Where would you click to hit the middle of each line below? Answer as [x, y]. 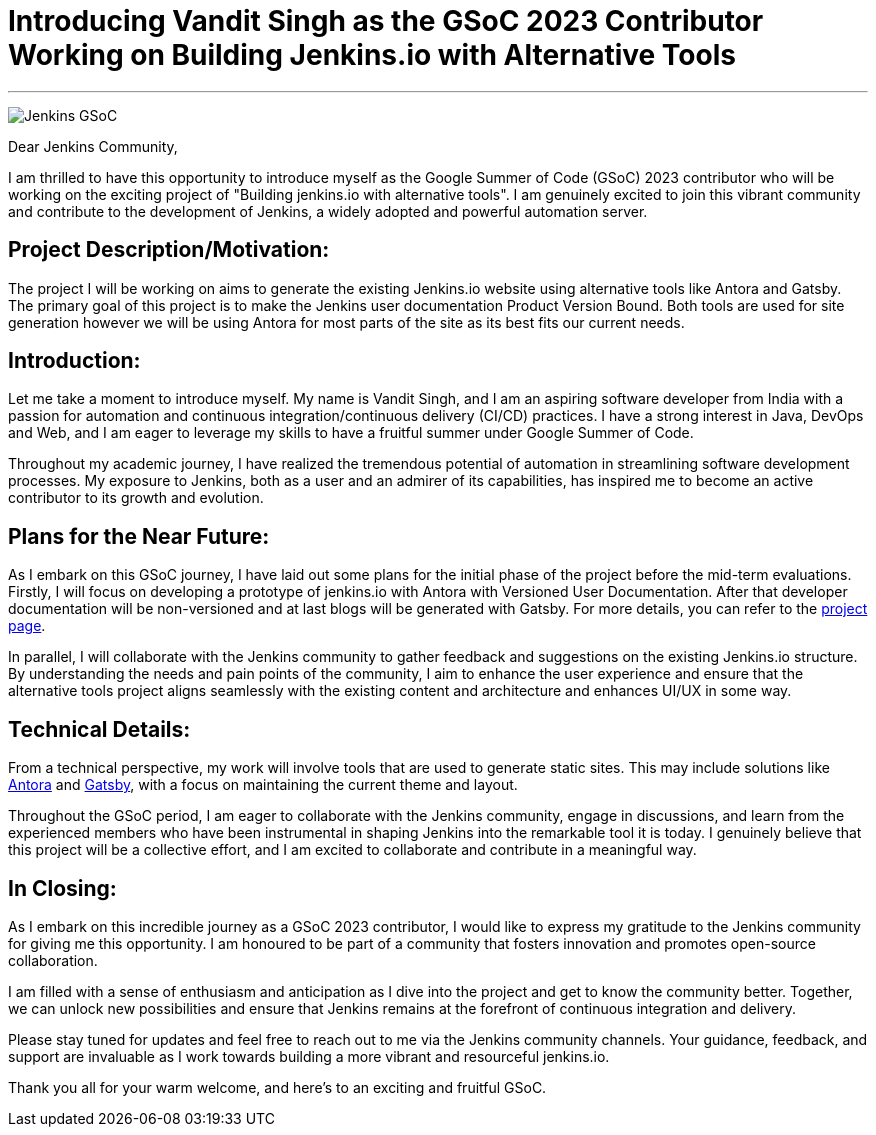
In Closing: [62, 888]
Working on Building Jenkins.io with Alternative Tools [372, 55]
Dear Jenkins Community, [93, 146]
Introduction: [74, 361]
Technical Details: [99, 729]
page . [27, 626]
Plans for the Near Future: [139, 536]
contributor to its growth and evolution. [136, 498]
